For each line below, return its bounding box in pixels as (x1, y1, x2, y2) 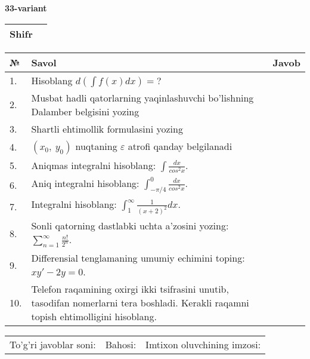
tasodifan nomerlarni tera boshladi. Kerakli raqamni (31, 296, 249, 310)
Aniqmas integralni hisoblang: (31, 158, 156, 172)
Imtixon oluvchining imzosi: (145, 337, 261, 352)
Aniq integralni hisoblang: (31, 176, 139, 190)
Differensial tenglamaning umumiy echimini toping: (31, 251, 245, 265)
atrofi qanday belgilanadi (128, 139, 232, 153)
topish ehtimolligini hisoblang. (31, 309, 157, 324)
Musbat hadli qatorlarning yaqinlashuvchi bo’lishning (31, 90, 254, 105)
